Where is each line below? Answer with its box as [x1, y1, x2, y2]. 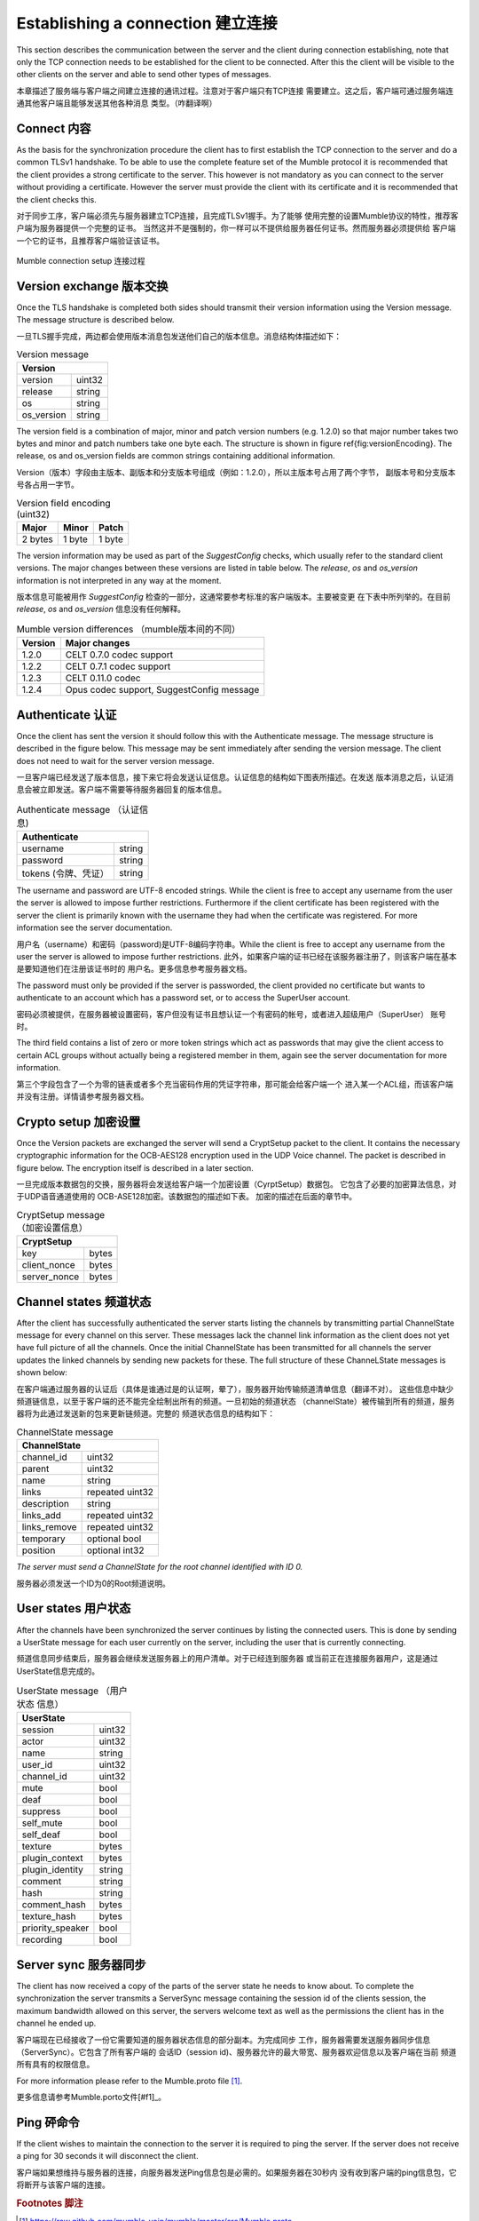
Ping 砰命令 [16, 2114, 80, 2129]
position [21, 1544, 56, 1556]
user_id [21, 1759, 53, 1771]
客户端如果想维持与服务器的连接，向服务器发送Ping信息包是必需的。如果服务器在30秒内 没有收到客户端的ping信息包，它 [16, 2167, 457, 2177]
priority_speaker [21, 1922, 90, 1934]
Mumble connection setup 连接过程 [16, 256, 145, 267]
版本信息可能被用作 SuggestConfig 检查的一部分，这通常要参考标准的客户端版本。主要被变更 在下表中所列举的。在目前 [16, 592, 452, 602]
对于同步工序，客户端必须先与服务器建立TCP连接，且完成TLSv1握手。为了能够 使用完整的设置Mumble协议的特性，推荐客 [16, 210, 459, 221]
